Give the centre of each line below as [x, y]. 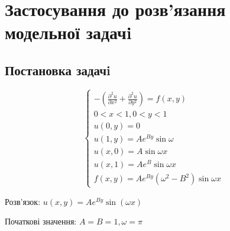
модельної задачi [68, 32]
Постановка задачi [58, 70]
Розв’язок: [23, 201]
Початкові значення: [41, 221]
